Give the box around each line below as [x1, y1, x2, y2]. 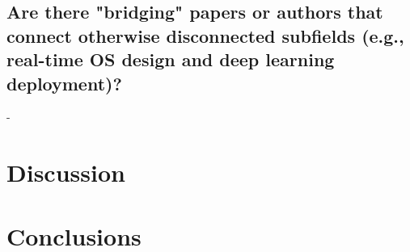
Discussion [6, 156, 125, 189]
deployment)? [6, 70, 122, 95]
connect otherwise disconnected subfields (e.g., [6, 23, 404, 48]
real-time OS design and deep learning [6, 47, 335, 72]
